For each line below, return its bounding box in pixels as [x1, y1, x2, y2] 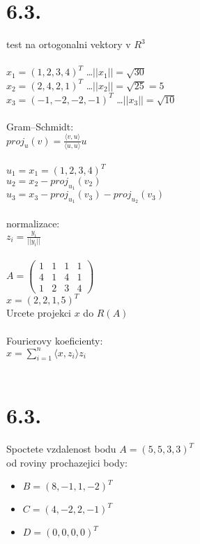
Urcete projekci [6, 305, 72, 320]
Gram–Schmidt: [6, 119, 74, 133]
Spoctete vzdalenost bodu [6, 441, 116, 456]
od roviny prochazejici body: [6, 455, 128, 469]
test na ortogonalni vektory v [6, 37, 131, 52]
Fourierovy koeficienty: [6, 333, 103, 347]
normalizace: [6, 216, 60, 230]
